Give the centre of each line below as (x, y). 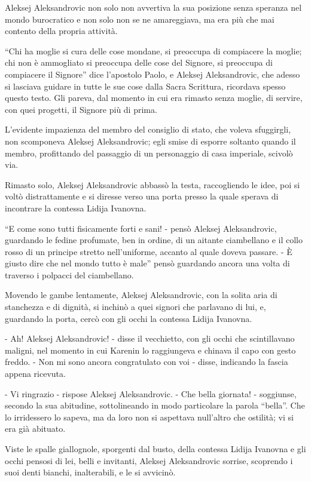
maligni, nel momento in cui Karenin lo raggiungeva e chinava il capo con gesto (150, 350)
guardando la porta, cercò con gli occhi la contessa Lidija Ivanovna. (129, 318)
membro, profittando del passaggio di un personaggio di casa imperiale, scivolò (149, 153)
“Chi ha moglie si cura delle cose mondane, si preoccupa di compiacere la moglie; (153, 50)
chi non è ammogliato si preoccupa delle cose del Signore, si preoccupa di (139, 62)
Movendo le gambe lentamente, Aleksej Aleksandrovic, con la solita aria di (141, 295)
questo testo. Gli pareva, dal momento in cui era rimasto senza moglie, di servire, (154, 98)
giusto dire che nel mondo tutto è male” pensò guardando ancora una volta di (147, 263)
